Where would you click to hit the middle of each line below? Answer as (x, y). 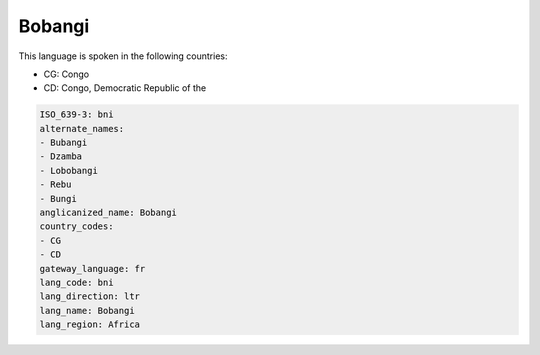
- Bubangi (63, 143)
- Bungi (58, 198)
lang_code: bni (76, 282)
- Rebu (55, 184)
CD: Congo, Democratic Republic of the (125, 88)
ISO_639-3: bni (76, 114)
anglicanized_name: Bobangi (108, 213)
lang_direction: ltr (89, 296)
